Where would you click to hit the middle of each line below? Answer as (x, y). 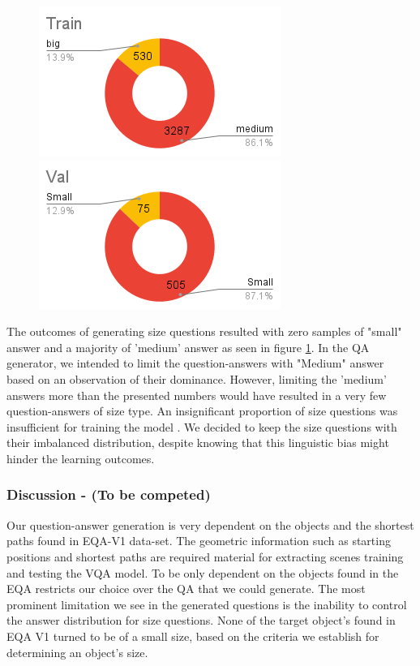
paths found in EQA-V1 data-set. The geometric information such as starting (199, 541)
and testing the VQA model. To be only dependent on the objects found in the (203, 572)
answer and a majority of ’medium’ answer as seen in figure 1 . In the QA (188, 347)
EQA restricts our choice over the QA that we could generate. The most (186, 589)
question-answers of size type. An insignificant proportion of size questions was (202, 411)
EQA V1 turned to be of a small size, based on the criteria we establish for (193, 636)
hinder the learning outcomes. (81, 458)
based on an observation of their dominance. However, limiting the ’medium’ (197, 378)
